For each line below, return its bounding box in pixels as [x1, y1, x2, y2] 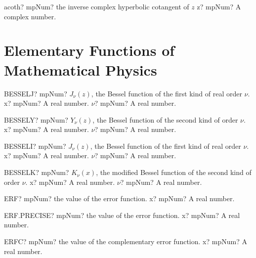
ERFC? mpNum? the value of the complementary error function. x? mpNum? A [4, 236, 247, 247]
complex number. [4, 11, 56, 21]
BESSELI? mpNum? [4, 140, 66, 151]
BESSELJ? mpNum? [4, 88, 67, 98]
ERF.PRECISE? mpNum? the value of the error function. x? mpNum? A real [4, 210, 240, 220]
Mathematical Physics [4, 59, 157, 80]
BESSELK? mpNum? [4, 167, 69, 177]
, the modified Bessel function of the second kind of [96, 167, 252, 177]
